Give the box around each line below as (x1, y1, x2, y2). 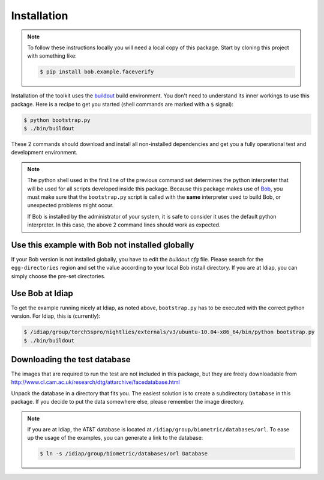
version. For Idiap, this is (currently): (11, 312, 101, 320)
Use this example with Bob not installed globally (11, 240, 194, 250)
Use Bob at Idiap (11, 288, 73, 299)
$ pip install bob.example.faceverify (40, 68, 154, 75)
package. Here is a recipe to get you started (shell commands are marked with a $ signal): (11, 100, 234, 108)
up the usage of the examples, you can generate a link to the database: (27, 434, 203, 442)
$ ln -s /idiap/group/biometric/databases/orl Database (40, 451, 208, 457)
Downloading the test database (11, 354, 131, 365)
